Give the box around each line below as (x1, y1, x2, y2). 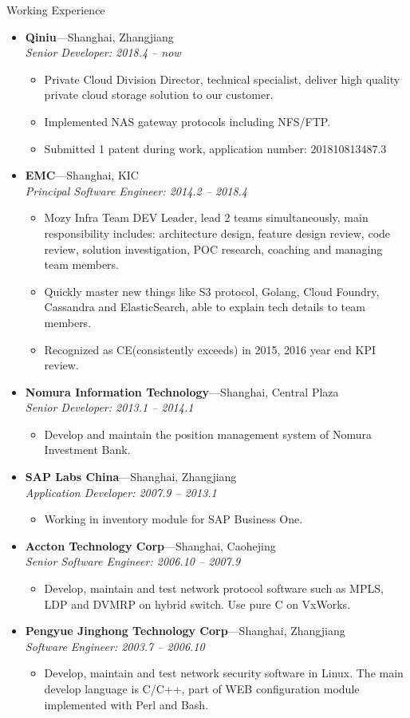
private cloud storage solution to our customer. (44, 86, 274, 103)
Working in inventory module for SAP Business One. (44, 511, 303, 527)
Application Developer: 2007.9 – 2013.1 (25, 483, 217, 500)
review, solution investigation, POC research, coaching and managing (44, 240, 383, 257)
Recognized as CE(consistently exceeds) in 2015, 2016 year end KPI (44, 341, 376, 357)
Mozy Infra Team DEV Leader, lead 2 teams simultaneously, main (44, 209, 369, 226)
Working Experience (6, 2, 105, 18)
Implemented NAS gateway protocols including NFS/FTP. (44, 112, 331, 129)
